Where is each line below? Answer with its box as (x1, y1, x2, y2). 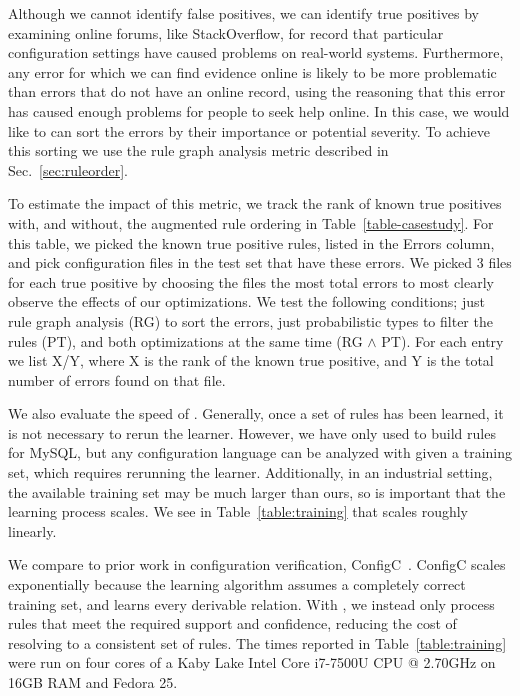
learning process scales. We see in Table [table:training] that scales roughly (8, 501, 468, 522)
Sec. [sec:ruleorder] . (8, 159, 128, 180)
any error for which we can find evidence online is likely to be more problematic (8, 61, 497, 82)
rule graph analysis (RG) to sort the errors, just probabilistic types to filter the (8, 310, 493, 331)
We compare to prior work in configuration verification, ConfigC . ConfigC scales (8, 554, 506, 575)
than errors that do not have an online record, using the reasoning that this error (8, 81, 506, 102)
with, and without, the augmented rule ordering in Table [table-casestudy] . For (8, 212, 494, 233)
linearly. (8, 520, 57, 541)
